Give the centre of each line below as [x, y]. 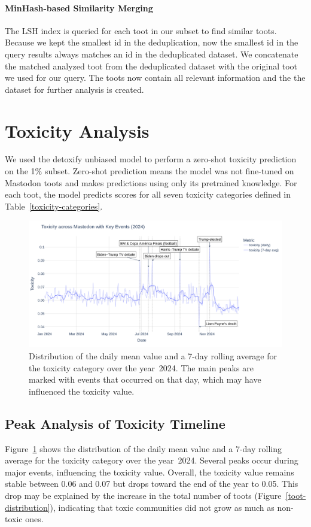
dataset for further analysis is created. [74, 89]
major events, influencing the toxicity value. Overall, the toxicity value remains [150, 472]
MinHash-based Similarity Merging [79, 7]
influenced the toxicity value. [82, 391]
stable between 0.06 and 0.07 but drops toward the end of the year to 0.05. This [152, 484]
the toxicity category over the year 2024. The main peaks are [141, 367]
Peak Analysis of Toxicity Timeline [115, 423]
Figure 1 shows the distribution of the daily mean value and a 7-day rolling [143, 448]
